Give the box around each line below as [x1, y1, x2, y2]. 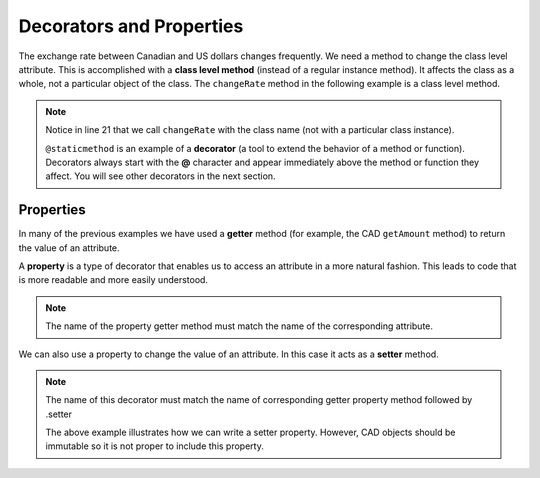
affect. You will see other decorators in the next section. [45, 170, 276, 182]
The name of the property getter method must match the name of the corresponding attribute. [45, 320, 434, 332]
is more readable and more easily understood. [18, 274, 209, 286]
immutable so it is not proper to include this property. [45, 440, 264, 452]
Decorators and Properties [18, 15, 244, 37]
